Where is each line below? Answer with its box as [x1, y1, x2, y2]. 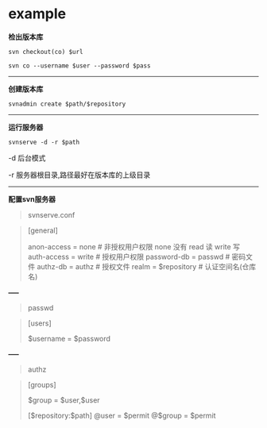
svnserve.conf [27, 210, 75, 219]
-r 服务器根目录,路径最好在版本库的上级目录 [8, 170, 151, 179]
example [8, 5, 67, 23]
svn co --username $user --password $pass [8, 61, 151, 70]
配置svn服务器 [8, 194, 56, 203]
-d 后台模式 [8, 152, 46, 163]
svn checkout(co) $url [8, 48, 83, 56]
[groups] [27, 380, 57, 389]
